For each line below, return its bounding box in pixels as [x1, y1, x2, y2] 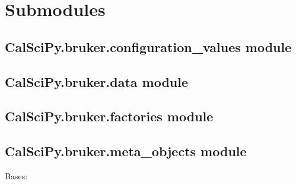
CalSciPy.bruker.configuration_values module [5, 37, 292, 56]
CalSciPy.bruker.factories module [5, 107, 214, 125]
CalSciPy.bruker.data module [5, 72, 189, 91]
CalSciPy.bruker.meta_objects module [5, 142, 247, 160]
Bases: [5, 169, 28, 182]
